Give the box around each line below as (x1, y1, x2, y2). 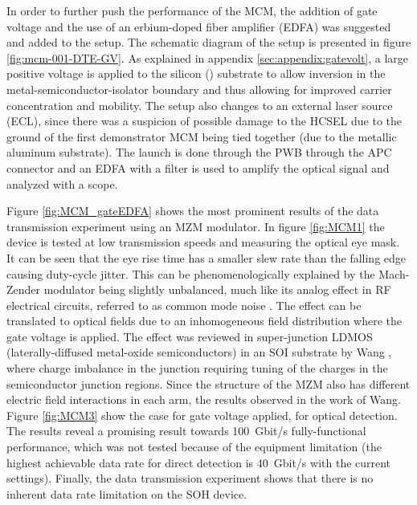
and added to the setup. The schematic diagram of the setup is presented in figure (6, 34, 411, 51)
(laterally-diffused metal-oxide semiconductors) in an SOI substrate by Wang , (6, 344, 392, 360)
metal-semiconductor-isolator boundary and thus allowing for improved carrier (6, 80, 392, 97)
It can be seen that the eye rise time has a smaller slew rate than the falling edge (6, 249, 407, 266)
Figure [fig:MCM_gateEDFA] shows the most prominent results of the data (6, 202, 379, 219)
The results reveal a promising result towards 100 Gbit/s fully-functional (6, 422, 366, 439)
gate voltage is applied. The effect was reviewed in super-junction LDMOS (6, 328, 373, 344)
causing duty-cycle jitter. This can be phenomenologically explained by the (6, 265, 375, 282)
